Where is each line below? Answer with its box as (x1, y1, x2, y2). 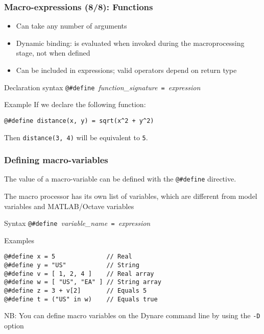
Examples (4, 235, 34, 245)
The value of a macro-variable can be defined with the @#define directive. (4, 173, 236, 184)
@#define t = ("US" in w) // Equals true (4, 295, 158, 303)
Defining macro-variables (4, 153, 108, 166)
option (4, 320, 24, 331)
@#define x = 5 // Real (4, 253, 132, 261)
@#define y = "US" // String (4, 262, 139, 269)
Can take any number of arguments (16, 20, 127, 31)
